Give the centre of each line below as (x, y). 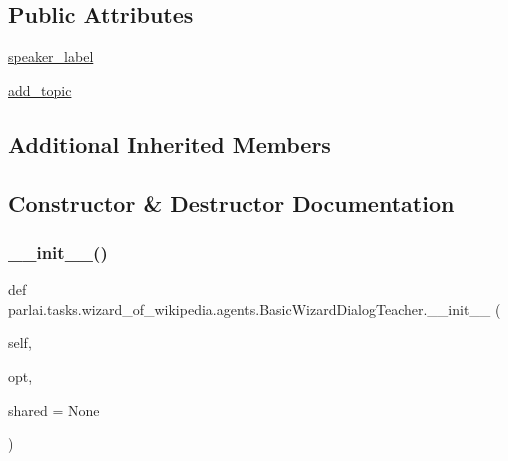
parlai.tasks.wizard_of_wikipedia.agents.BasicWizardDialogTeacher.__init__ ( (254, 308)
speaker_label (51, 56)
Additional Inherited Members (169, 143)
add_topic (40, 89)
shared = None (54, 409)
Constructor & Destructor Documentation (231, 202)
